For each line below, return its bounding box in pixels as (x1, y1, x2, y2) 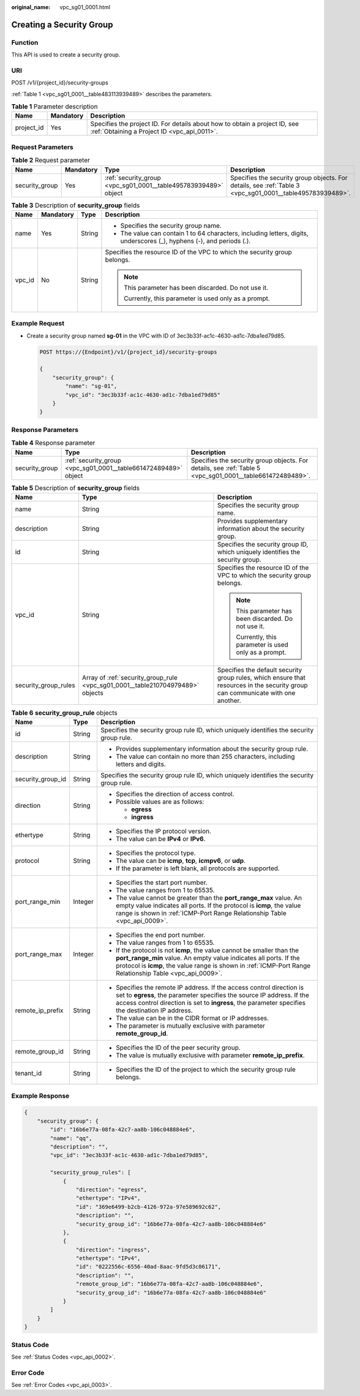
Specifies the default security (217, 666, 302, 674)
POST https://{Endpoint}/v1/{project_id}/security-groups (39, 348, 217, 355)
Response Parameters (11, 425, 79, 434)
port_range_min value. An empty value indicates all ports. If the (115, 954, 300, 962)
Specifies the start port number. (115, 878, 208, 887)
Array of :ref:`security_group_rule (81, 673, 178, 681)
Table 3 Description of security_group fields (11, 201, 140, 210)
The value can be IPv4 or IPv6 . (115, 835, 206, 843)
